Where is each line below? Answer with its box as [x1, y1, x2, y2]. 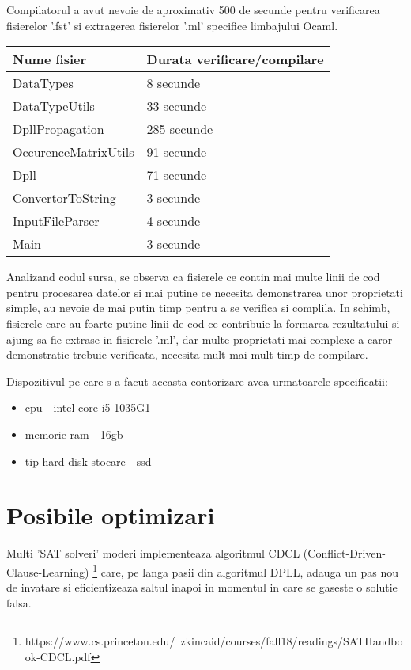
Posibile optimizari [6, 499, 215, 531]
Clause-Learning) [6, 563, 89, 580]
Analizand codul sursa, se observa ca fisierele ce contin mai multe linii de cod [6, 268, 380, 285]
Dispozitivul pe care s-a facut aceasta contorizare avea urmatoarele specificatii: [6, 372, 388, 389]
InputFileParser [13, 211, 100, 230]
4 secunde [146, 211, 201, 230]
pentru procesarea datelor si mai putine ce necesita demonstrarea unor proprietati [6, 284, 403, 300]
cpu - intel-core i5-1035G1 [25, 399, 151, 416]
